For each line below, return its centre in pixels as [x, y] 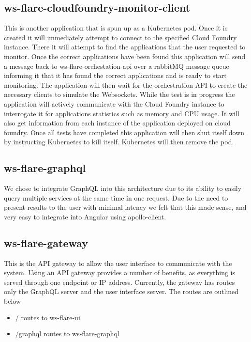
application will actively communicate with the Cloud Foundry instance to [114, 103]
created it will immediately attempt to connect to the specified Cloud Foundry [120, 37]
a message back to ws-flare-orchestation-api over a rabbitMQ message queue [117, 66]
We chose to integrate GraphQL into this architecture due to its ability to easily [123, 188]
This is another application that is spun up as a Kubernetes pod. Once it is [116, 28]
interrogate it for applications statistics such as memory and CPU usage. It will [122, 113]
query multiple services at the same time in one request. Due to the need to [116, 197]
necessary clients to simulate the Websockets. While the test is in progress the [119, 94]
